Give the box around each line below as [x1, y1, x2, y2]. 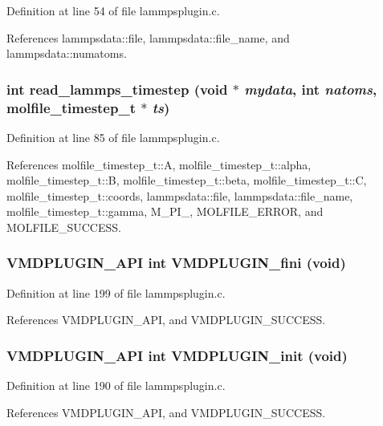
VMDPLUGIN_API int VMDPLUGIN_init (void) [6, 345, 348, 365]
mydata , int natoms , [244, 79, 377, 99]
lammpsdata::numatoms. [6, 45, 127, 62]
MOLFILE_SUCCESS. [6, 218, 121, 235]
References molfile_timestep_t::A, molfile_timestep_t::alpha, [6, 156, 312, 172]
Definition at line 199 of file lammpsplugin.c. [6, 284, 226, 301]
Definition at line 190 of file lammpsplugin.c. [6, 377, 226, 394]
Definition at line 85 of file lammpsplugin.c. [6, 128, 220, 145]
